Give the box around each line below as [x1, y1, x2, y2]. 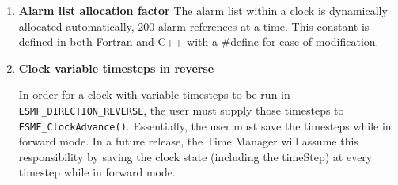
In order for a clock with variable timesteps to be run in [18, 86, 290, 103]
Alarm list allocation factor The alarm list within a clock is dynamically [18, 2, 388, 18]
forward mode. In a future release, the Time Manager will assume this [18, 133, 358, 149]
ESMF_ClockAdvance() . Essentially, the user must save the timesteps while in [18, 117, 392, 134]
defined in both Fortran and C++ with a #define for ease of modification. [18, 33, 379, 50]
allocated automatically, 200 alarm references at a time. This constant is [18, 17, 370, 34]
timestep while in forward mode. [18, 164, 176, 180]
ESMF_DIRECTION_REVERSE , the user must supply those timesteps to [18, 101, 344, 118]
